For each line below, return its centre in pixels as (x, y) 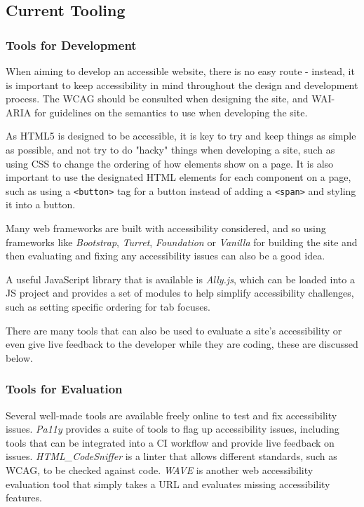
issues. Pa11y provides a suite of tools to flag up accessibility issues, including (173, 429)
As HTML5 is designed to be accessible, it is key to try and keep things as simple (181, 136)
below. (19, 357)
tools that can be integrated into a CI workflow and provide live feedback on (170, 442)
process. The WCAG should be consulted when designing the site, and (157, 99)
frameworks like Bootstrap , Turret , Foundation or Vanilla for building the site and (182, 242)
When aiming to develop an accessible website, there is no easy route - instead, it (180, 71)
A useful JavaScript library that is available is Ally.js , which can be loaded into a (180, 279)
